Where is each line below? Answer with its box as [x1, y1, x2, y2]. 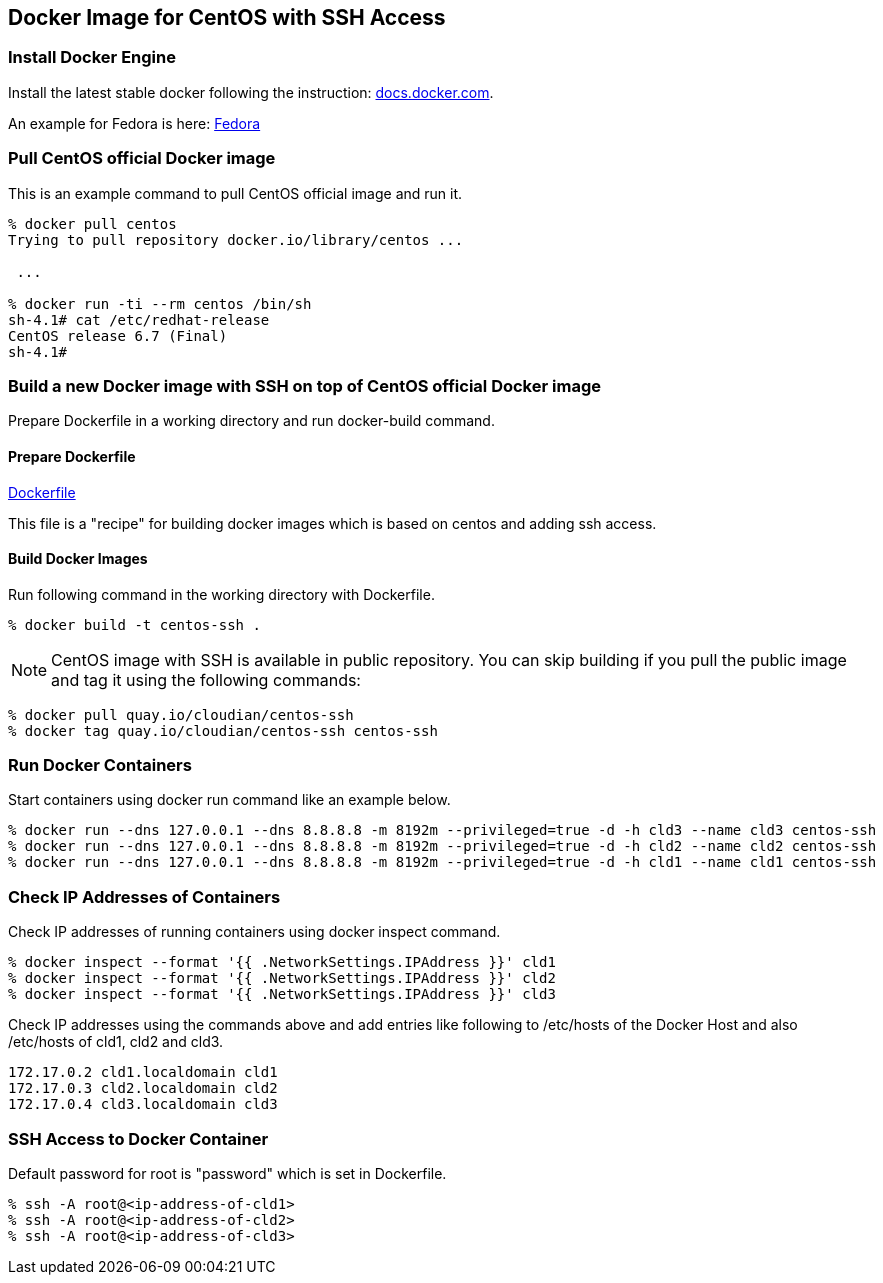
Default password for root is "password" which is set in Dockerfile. [8, 1164, 447, 1182]
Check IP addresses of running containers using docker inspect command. [8, 923, 501, 941]
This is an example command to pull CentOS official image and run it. [8, 184, 463, 202]
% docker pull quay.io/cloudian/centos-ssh [8, 706, 354, 723]
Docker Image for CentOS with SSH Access [8, 5, 446, 30]
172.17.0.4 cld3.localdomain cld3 [8, 1096, 278, 1113]
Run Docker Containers [8, 755, 192, 776]
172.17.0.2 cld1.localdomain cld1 [8, 1064, 278, 1081]
